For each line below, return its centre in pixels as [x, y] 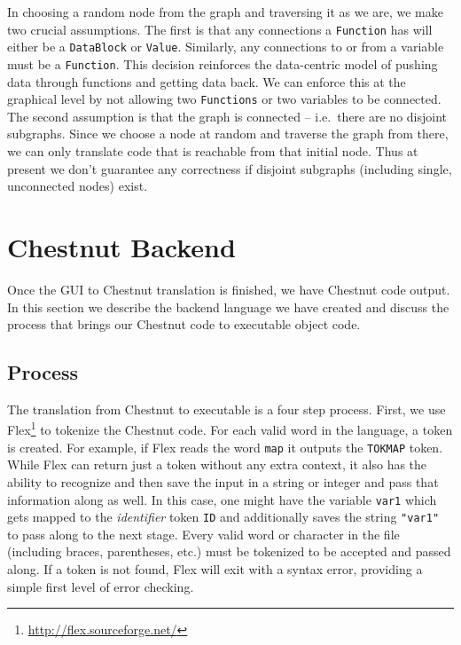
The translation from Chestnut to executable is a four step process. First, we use [227, 409]
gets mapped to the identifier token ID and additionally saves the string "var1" [223, 517]
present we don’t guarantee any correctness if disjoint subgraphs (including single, [230, 168]
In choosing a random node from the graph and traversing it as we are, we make [225, 12]
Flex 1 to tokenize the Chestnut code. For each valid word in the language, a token [230, 429]
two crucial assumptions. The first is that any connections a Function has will [220, 29]
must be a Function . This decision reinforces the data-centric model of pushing [223, 63]
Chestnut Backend [121, 246]
